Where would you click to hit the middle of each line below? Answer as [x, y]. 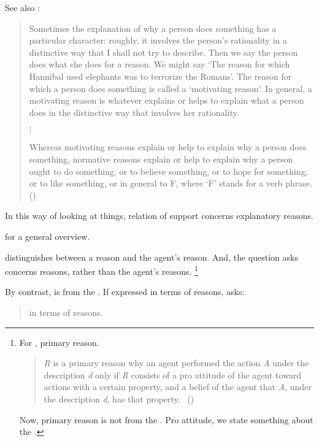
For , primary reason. [59, 342]
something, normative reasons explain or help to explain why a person [161, 159]
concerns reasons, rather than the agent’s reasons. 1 [102, 270]
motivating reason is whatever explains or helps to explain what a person [167, 100]
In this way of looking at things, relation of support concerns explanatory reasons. [159, 216]
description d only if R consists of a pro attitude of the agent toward [173, 374]
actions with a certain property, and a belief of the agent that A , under [178, 387]
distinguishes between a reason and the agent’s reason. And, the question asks [152, 257]
